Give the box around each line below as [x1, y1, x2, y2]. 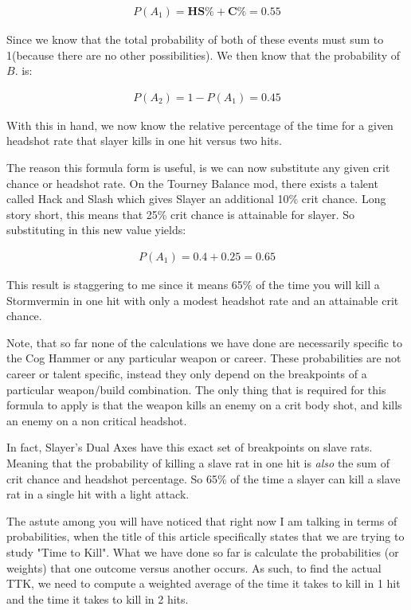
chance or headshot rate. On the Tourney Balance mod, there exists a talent [6, 174, 378, 191]
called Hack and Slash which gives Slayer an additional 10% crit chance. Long [6, 190, 386, 207]
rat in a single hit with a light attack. [6, 486, 190, 502]
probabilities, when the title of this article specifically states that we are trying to [6, 528, 405, 545]
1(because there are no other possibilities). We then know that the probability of [6, 46, 400, 63]
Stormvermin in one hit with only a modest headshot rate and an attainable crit [6, 291, 399, 308]
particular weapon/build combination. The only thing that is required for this [6, 381, 386, 397]
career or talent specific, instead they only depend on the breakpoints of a [6, 366, 367, 381]
